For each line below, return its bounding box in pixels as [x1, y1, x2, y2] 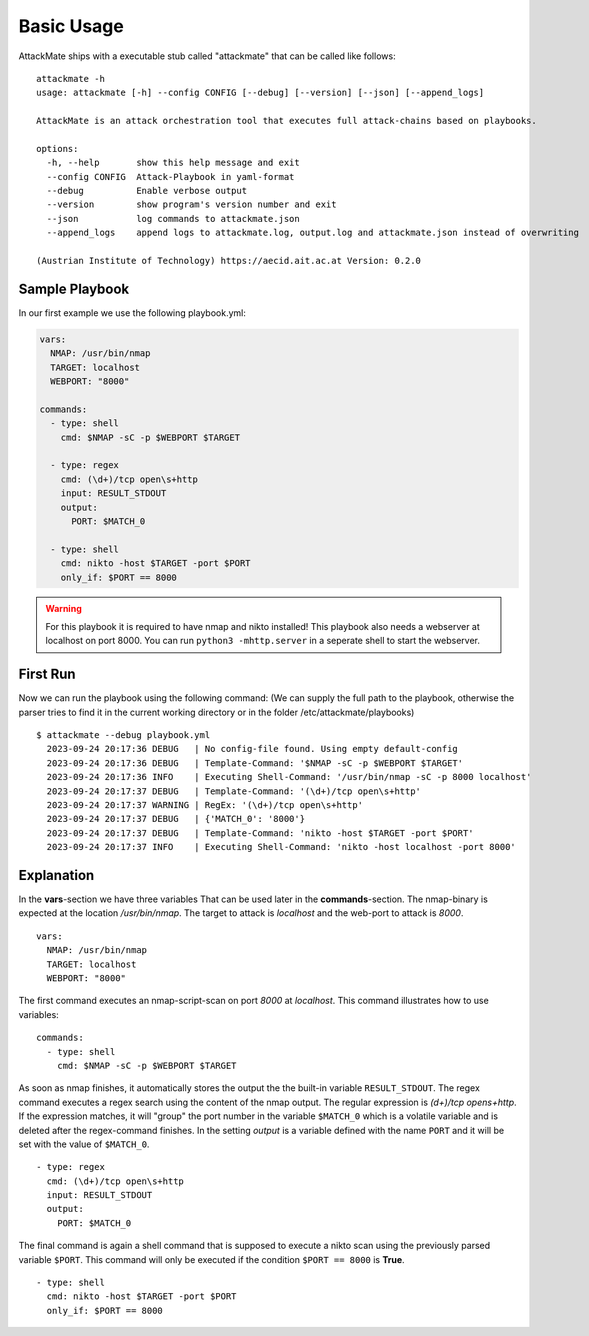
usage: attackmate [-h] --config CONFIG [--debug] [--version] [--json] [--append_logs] [36, 87, 485, 99]
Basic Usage [18, 15, 124, 37]
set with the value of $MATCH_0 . [18, 1138, 150, 1150]
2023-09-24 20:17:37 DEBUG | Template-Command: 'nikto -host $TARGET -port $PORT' [46, 827, 474, 839]
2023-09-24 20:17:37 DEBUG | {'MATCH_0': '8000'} [46, 813, 305, 825]
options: [36, 143, 79, 154]
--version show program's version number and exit [46, 199, 337, 210]
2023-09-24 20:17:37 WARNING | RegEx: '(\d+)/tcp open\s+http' [46, 799, 364, 810]
